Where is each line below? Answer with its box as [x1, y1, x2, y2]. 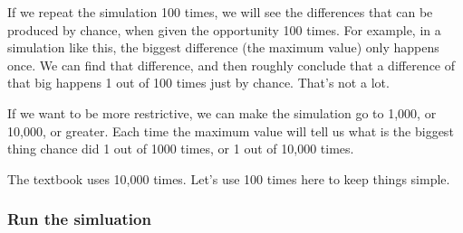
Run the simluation [7, 208, 151, 230]
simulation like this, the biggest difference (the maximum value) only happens [7, 38, 439, 57]
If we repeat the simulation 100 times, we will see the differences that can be [7, 3, 433, 21]
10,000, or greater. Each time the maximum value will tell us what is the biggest [7, 121, 454, 140]
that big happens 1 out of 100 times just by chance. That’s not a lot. [7, 73, 390, 92]
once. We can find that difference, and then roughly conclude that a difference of [7, 55, 456, 74]
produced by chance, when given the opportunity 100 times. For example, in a [7, 20, 441, 39]
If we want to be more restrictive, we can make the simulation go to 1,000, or [7, 103, 437, 122]
